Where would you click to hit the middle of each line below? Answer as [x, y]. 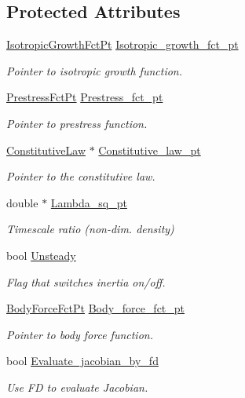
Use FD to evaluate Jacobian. [77, 387]
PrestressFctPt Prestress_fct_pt [85, 97]
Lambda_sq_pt [89, 202]
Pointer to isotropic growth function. [94, 70]
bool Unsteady [41, 255]
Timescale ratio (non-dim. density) [90, 229]
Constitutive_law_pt [150, 150]
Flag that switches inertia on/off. [86, 281]
